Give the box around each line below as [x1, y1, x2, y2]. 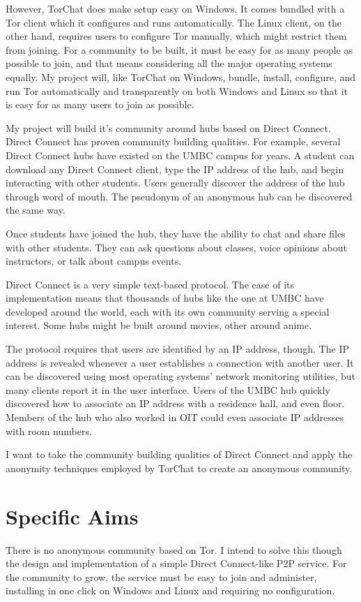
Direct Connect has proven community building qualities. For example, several [6, 134, 341, 149]
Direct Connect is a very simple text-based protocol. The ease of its [6, 277, 295, 291]
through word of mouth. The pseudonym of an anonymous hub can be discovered [6, 189, 353, 203]
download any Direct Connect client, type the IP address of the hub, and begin [6, 161, 344, 176]
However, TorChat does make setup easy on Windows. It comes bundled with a [6, 1, 345, 15]
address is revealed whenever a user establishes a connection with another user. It [6, 355, 354, 369]
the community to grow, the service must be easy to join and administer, [6, 569, 317, 584]
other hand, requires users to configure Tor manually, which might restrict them [6, 29, 347, 43]
